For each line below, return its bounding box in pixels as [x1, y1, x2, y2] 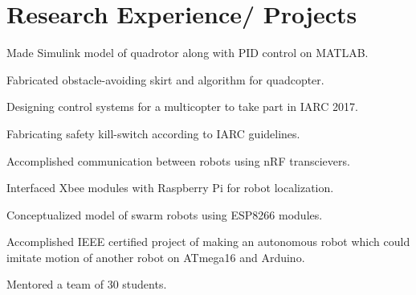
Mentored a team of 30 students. [6, 276, 167, 293]
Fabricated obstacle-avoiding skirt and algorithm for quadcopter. [6, 71, 324, 88]
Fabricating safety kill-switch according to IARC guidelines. [6, 125, 300, 141]
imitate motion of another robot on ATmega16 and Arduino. [6, 248, 305, 265]
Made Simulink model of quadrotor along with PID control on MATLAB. [6, 44, 369, 61]
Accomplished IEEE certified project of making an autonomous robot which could [6, 233, 410, 250]
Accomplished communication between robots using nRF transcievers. [6, 152, 350, 169]
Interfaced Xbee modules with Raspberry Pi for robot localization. [6, 179, 334, 196]
